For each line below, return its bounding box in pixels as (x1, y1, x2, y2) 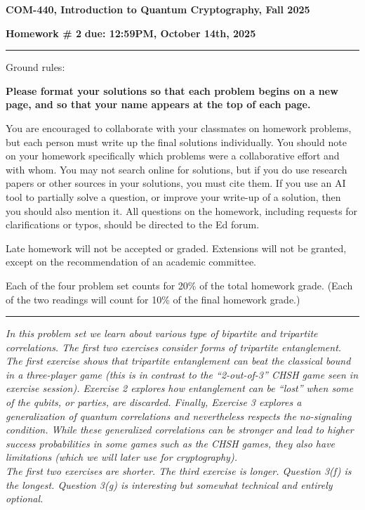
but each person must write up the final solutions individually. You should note (6, 134, 347, 149)
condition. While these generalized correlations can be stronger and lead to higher (6, 422, 354, 437)
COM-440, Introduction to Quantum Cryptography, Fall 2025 (6, 2, 310, 16)
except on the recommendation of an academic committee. (6, 254, 256, 269)
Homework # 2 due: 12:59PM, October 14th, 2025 (6, 25, 256, 40)
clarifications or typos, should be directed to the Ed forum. (6, 217, 260, 232)
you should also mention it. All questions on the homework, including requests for (6, 203, 358, 218)
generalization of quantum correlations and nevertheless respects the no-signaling (6, 408, 352, 423)
